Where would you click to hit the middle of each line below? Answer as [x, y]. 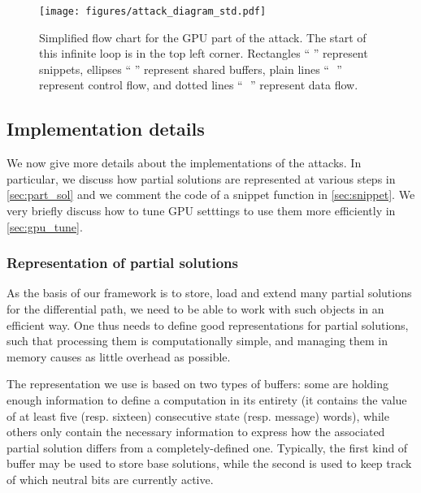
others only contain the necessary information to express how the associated [196, 432]
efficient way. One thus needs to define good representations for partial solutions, [208, 324]
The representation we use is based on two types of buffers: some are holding [198, 384]
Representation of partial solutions [122, 263]
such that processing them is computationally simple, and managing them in [197, 341]
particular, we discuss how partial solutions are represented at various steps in [201, 178]
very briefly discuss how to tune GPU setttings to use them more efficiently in [201, 211]
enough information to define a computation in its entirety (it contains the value [207, 399]
